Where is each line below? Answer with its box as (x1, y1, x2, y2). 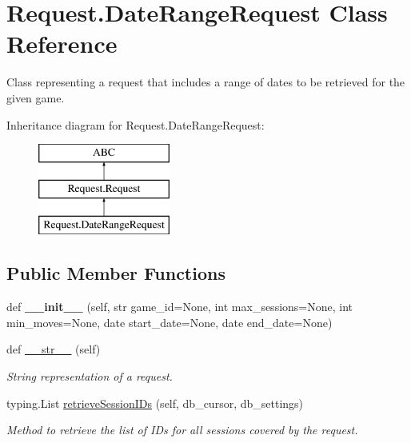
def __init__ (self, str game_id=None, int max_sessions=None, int (6, 298, 353, 315)
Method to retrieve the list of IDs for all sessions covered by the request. (6, 421, 358, 438)
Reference (6, 27, 118, 60)
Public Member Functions (6, 261, 225, 285)
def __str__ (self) (6, 341, 101, 357)
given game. (6, 89, 65, 106)
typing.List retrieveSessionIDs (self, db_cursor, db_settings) (6, 394, 304, 411)
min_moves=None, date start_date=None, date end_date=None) (6, 313, 333, 330)
